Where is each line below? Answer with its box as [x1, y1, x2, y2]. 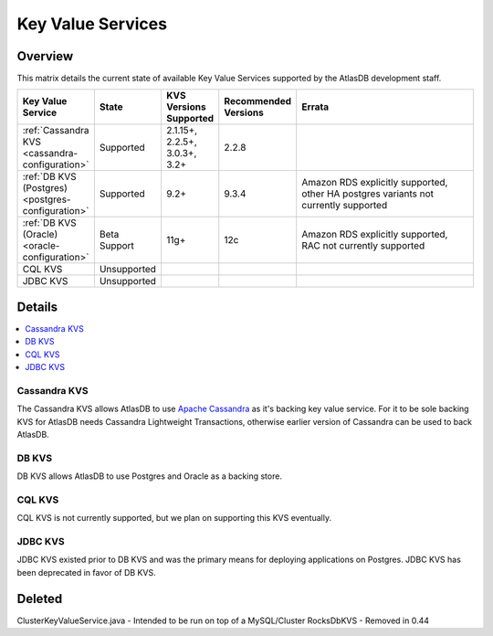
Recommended [224, 95, 292, 108]
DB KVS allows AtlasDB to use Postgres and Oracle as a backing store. [16, 471, 283, 482]
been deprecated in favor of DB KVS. [16, 567, 156, 578]
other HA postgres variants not [301, 187, 434, 200]
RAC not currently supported [301, 239, 425, 252]
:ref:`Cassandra [22, 124, 89, 137]
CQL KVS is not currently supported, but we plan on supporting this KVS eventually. [16, 513, 332, 524]
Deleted [16, 590, 63, 607]
